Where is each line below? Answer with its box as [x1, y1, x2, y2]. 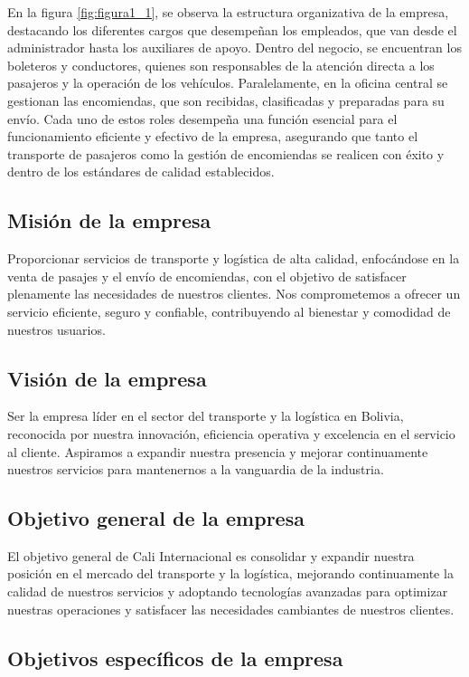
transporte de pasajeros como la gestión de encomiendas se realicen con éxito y [7, 144, 445, 163]
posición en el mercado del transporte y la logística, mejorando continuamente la [7, 564, 454, 583]
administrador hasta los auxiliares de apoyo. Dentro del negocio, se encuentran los [7, 38, 462, 57]
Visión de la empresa [7, 364, 207, 392]
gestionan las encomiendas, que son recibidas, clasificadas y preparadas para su [7, 91, 445, 110]
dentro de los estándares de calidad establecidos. [7, 162, 275, 181]
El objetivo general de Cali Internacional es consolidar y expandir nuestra [7, 546, 415, 565]
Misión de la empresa [7, 206, 211, 234]
